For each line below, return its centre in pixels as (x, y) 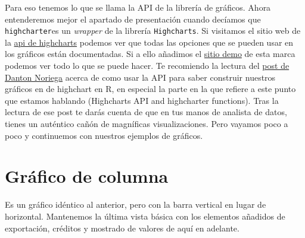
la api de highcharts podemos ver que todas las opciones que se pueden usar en (149, 42)
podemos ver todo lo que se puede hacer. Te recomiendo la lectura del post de (147, 66)
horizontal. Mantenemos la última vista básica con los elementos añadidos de (145, 216)
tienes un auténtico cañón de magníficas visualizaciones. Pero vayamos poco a (147, 123)
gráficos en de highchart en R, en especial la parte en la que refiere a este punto (150, 89)
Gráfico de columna (87, 176)
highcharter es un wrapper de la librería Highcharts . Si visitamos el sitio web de (153, 31)
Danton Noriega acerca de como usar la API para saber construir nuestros (140, 77)
